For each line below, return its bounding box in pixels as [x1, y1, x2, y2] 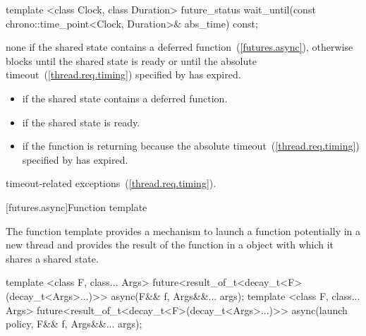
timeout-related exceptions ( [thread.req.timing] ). [6, 176, 216, 191]
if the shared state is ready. [22, 114, 140, 129]
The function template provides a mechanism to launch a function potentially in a [6, 223, 361, 238]
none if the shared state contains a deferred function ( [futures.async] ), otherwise [6, 40, 353, 54]
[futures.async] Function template [6, 199, 147, 214]
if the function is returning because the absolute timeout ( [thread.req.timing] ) [22, 138, 360, 153]
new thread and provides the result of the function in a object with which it [6, 237, 334, 252]
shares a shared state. [6, 251, 99, 265]
